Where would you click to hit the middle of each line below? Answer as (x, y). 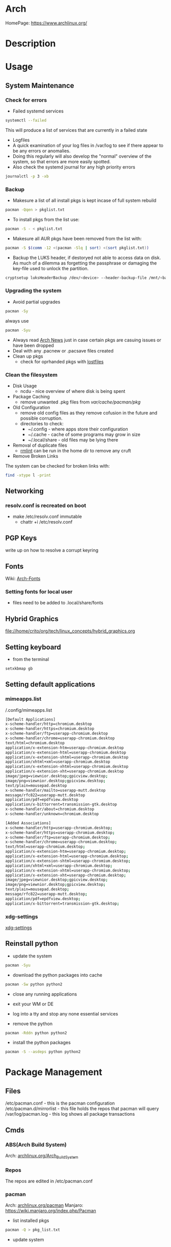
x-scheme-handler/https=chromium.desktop (50, 729)
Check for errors (26, 100)
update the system (32, 956)
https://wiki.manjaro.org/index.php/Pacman (51, 1211)
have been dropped (33, 345)
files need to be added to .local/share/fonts (58, 603)
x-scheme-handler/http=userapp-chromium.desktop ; (59, 828)
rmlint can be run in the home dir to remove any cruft (76, 450)
